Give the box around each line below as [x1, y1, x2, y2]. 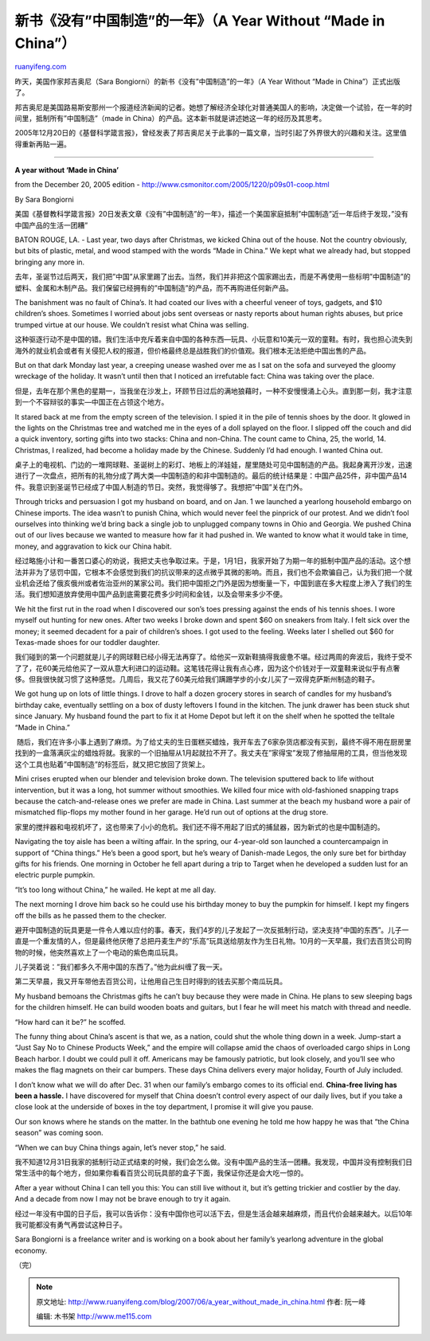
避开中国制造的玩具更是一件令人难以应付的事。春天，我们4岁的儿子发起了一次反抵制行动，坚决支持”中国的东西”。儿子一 [14, 925, 409, 935]
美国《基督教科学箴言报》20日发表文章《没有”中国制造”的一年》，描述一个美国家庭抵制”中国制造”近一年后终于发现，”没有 [14, 209, 409, 219]
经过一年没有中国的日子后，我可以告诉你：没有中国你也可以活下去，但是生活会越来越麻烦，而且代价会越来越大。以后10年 [14, 1209, 413, 1218]
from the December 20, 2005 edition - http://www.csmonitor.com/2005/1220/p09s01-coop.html [14, 180, 330, 190]
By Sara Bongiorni [14, 194, 75, 204]
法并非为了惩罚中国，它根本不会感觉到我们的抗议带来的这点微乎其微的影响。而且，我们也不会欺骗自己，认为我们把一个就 [14, 567, 412, 577]
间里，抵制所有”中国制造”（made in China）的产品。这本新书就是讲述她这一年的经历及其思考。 [14, 113, 326, 123]
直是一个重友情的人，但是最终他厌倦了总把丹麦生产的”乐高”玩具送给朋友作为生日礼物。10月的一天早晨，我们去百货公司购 [14, 936, 412, 946]
